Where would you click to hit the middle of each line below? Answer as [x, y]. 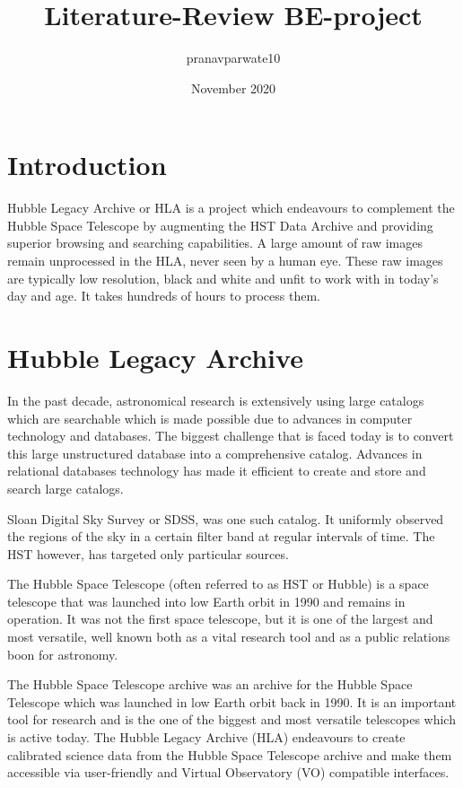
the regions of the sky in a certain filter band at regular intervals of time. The [221, 536]
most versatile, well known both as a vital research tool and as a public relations [229, 637]
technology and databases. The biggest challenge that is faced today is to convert [231, 436]
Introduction [87, 165]
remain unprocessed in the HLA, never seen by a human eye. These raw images [225, 261]
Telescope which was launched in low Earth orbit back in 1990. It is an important [232, 701]
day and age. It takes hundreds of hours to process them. [164, 296]
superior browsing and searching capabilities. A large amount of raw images [215, 243]
